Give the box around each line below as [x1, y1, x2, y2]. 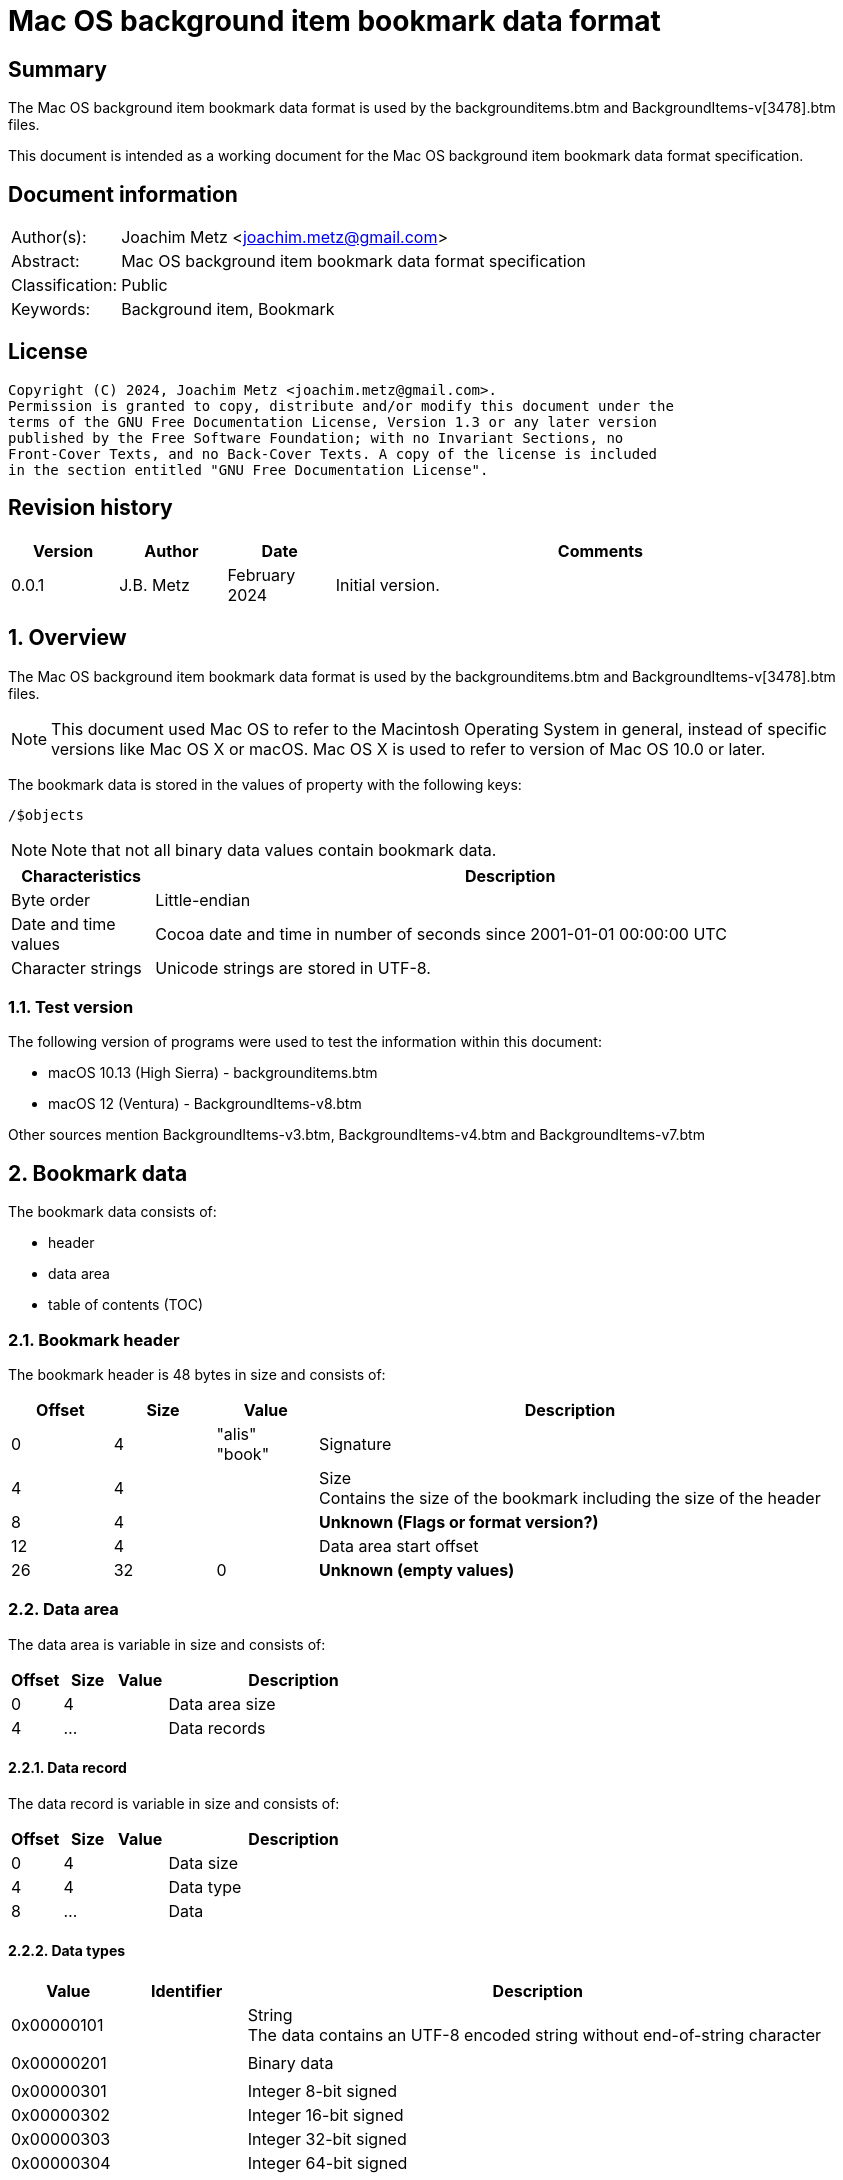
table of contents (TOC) [48, 1296, 204, 1314]
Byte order [11, 889, 91, 910]
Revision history [8, 495, 173, 521]
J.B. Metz [119, 574, 190, 595]
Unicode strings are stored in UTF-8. [155, 957, 431, 978]
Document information [8, 181, 238, 207]
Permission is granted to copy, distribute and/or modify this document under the [8, 397, 674, 414]
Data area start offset [319, 1535, 479, 1556]
